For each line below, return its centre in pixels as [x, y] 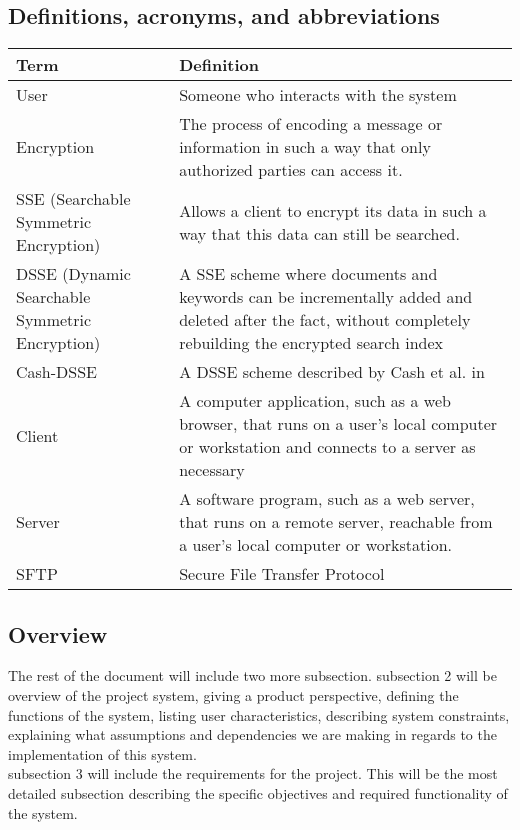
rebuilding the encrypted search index [311, 343]
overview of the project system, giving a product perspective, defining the [233, 695]
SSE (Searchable [73, 199]
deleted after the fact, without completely [325, 320]
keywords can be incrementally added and [326, 297]
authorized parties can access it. [291, 170]
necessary [212, 470]
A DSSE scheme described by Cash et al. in [332, 372]
